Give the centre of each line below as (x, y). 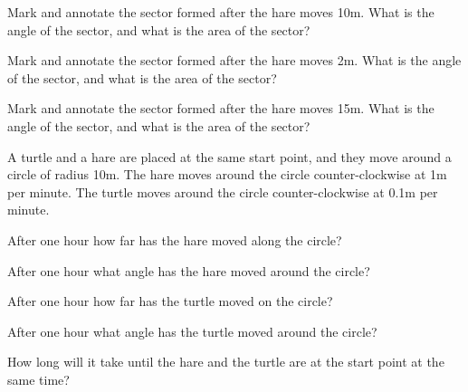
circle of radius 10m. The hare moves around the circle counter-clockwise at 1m (227, 174)
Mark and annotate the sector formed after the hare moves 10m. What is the (221, 12)
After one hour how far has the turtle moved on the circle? (170, 301)
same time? (38, 379)
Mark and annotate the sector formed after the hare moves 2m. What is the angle (234, 60)
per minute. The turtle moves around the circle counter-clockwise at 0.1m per (223, 191)
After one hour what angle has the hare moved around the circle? (189, 270)
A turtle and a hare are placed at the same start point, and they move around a (229, 156)
